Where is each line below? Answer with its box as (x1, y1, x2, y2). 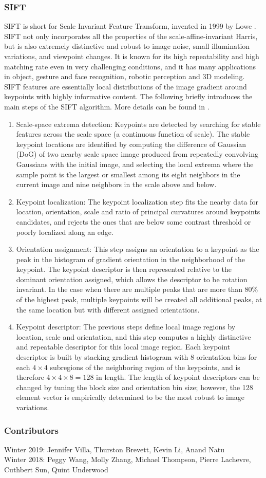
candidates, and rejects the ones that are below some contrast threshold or (16, 216, 251, 227)
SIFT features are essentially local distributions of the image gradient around (4, 81, 247, 91)
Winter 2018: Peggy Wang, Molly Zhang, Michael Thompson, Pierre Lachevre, (4, 454, 251, 465)
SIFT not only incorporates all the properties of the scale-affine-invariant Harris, (4, 30, 258, 41)
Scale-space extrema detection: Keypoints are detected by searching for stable (16, 118, 261, 129)
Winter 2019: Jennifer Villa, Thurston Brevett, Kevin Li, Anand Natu (4, 444, 225, 454)
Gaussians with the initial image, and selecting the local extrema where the (16, 158, 254, 169)
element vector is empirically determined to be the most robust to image (16, 392, 244, 402)
